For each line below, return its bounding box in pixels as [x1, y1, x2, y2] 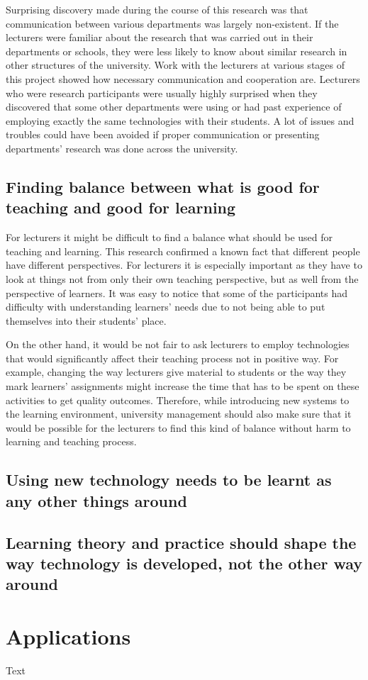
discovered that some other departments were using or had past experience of [6, 99, 342, 114]
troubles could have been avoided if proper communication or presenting [6, 127, 320, 142]
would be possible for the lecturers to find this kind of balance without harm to [6, 420, 351, 435]
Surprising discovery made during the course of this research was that [6, 2, 308, 16]
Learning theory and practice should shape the [6, 531, 357, 553]
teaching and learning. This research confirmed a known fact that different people [6, 243, 360, 258]
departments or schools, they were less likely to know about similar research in [6, 43, 347, 58]
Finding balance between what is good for [6, 175, 320, 197]
